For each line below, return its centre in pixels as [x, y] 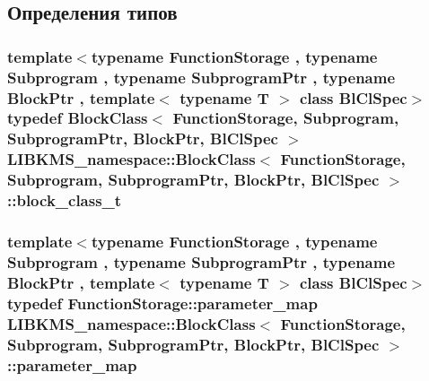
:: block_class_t [65, 200]
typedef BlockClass [78, 118]
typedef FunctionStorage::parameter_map [162, 303]
